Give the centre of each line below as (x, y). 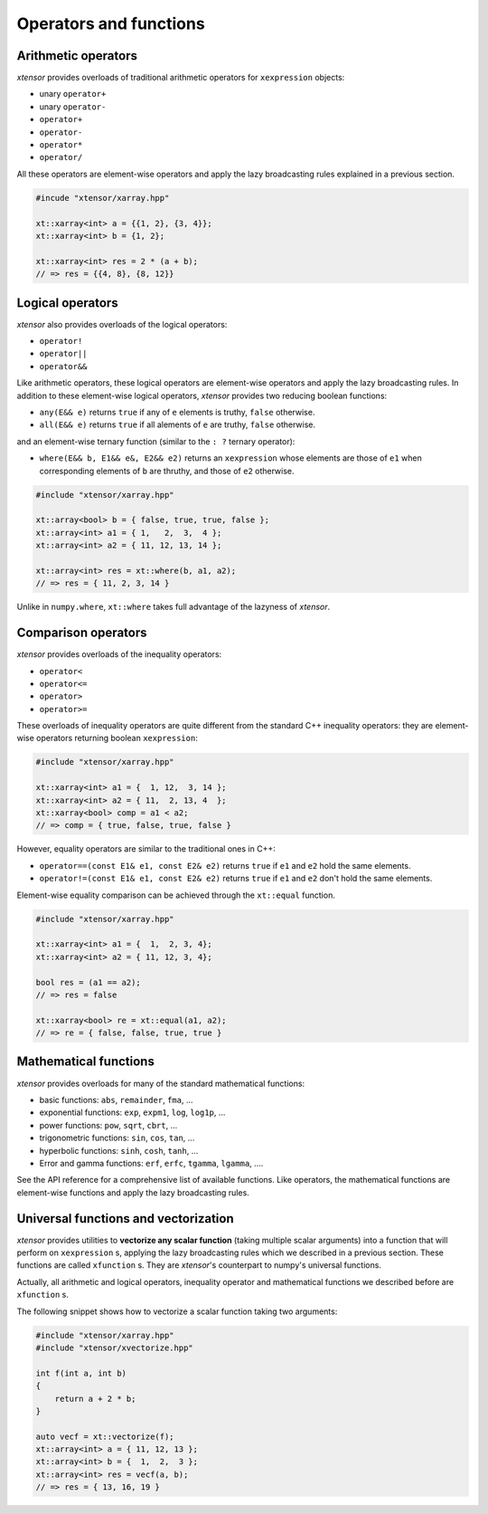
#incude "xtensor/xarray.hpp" (103, 198)
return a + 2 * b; (95, 1399)
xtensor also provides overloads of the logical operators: (122, 324)
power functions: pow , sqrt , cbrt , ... (108, 1125)
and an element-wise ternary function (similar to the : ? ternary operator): (156, 441)
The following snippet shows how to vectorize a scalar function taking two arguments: (177, 1311)
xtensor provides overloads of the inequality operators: (119, 654)
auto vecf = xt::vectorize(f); (105, 1436)
